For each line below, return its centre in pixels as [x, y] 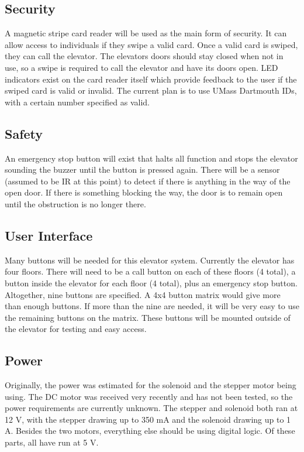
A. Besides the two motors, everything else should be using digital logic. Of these [150, 431]
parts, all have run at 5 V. [52, 442]
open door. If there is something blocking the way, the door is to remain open [144, 192]
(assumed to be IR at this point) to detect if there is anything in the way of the [148, 181]
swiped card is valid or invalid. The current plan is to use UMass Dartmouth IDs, [151, 90]
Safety [24, 133]
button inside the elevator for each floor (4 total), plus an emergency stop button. [151, 282]
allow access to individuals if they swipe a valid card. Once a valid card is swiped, [151, 44]
